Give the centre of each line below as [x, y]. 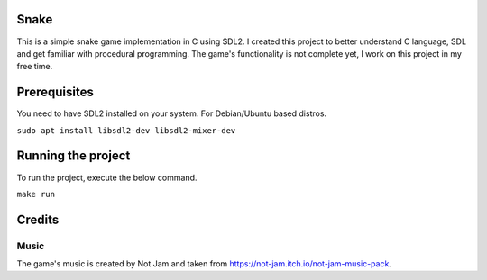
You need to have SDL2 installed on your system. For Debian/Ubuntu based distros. [172, 113]
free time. [35, 67]
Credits [38, 219]
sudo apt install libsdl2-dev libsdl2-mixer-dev [126, 130]
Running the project [74, 156]
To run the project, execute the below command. [107, 177]
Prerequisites [55, 92]
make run [36, 194]
